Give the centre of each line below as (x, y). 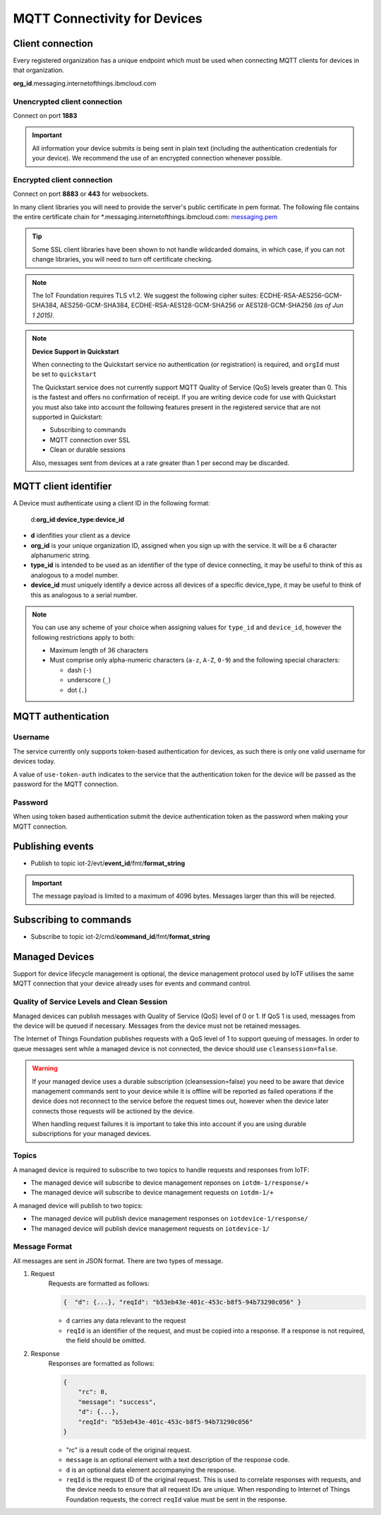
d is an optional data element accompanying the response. (151, 1470)
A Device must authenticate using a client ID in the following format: (112, 503)
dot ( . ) (77, 690)
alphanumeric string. (61, 555)
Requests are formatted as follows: (99, 1284)
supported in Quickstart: (67, 416)
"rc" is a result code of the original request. (129, 1450)
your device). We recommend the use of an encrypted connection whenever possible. (157, 158)
